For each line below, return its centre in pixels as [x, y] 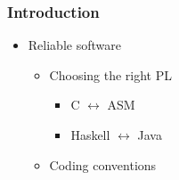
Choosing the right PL [111, 74]
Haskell [90, 135]
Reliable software [74, 45]
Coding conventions [103, 164]
